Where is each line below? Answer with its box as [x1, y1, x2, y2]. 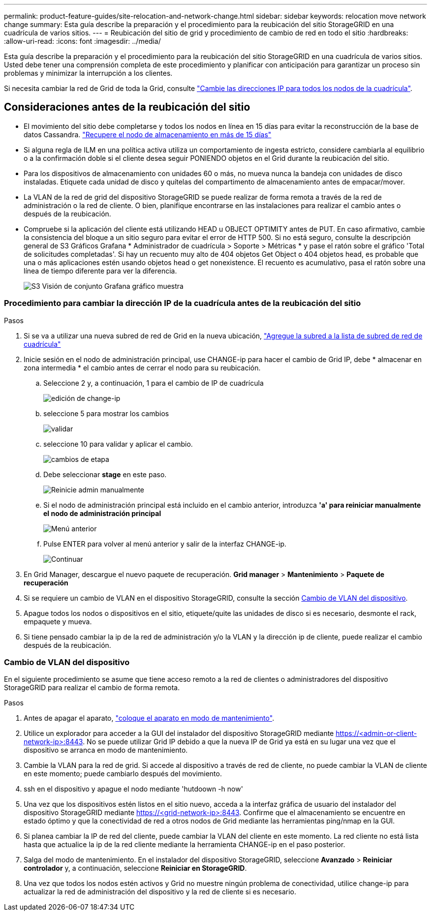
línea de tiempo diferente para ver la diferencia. [24, 266, 177, 275]
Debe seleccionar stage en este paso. [43, 470, 167, 479]
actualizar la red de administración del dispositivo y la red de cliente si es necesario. [24, 887, 297, 896]
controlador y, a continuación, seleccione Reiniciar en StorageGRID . [24, 864, 247, 873]
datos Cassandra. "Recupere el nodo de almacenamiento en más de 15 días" [24, 130, 272, 139]
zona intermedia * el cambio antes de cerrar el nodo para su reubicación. [24, 363, 261, 372]
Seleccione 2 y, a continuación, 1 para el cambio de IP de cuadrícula [43, 378, 264, 387]
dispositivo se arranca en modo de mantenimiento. [24, 746, 188, 755]
